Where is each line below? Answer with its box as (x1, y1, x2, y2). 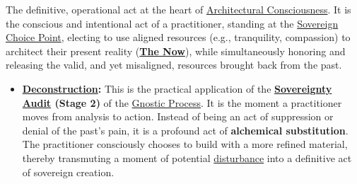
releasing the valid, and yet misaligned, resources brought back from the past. (6, 57, 342, 72)
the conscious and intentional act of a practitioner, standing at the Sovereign (6, 16, 339, 30)
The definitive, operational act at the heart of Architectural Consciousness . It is (6, 2, 351, 16)
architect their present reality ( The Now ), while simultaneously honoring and (6, 43, 346, 58)
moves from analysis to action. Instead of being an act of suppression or (22, 109, 334, 124)
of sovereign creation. (22, 164, 115, 179)
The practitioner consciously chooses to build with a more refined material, (22, 137, 348, 151)
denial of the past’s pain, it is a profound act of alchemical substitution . (22, 122, 349, 137)
